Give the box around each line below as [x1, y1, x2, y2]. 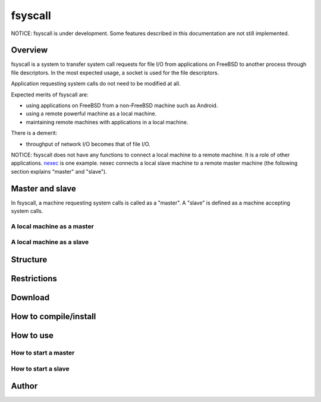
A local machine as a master [11, 222, 95, 230]
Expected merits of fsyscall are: [11, 91, 89, 98]
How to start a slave [11, 365, 70, 373]
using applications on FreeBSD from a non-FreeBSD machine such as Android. [26, 102, 218, 109]
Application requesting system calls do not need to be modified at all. [11, 80, 181, 87]
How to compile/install [11, 312, 96, 322]
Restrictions [11, 274, 58, 284]
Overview [11, 45, 48, 55]
